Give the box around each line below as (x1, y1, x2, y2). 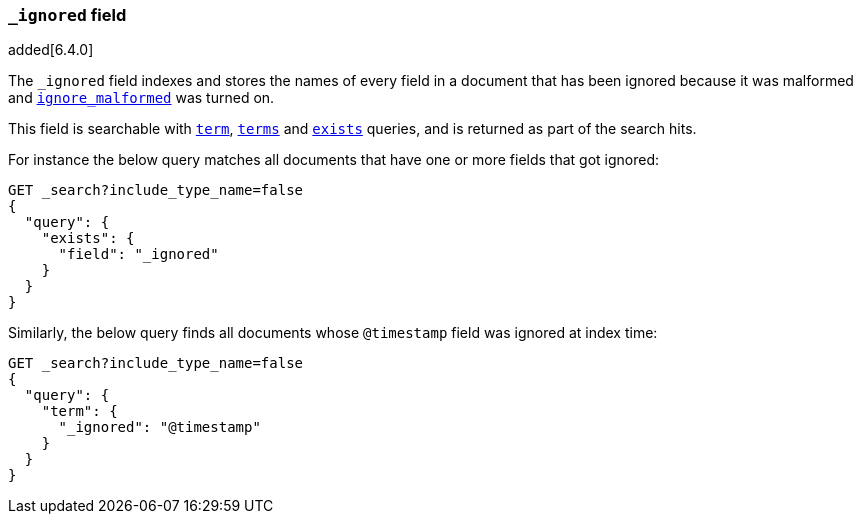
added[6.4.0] (8, 41, 94, 59)
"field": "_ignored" (58, 246, 219, 263)
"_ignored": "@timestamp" (58, 419, 261, 436)
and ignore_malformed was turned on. (8, 89, 275, 107)
